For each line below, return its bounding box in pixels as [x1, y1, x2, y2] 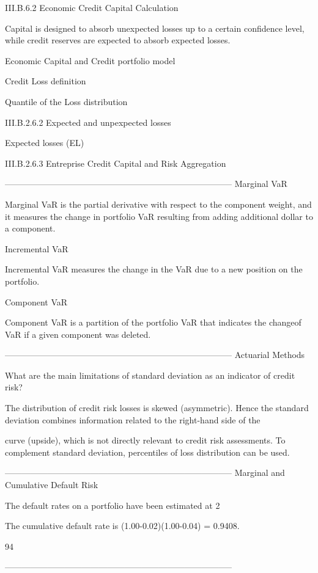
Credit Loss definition [5, 75, 86, 87]
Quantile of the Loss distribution [5, 95, 128, 108]
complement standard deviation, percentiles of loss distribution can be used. [5, 445, 290, 458]
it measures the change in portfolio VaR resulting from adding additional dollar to [5, 210, 313, 222]
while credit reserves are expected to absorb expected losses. [5, 34, 231, 46]
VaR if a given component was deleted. [5, 327, 151, 340]
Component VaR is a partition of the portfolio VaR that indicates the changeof [5, 316, 301, 329]
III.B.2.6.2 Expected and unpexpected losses [5, 115, 171, 128]
